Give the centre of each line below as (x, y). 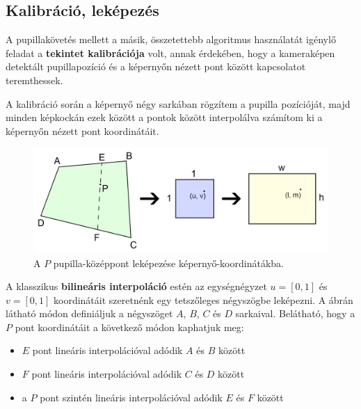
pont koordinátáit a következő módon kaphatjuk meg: (129, 327)
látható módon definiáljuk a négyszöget (89, 313)
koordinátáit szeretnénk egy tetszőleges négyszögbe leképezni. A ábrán (203, 299)
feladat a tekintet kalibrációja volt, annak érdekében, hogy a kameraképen (170, 53)
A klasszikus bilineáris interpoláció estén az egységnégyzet (136, 286)
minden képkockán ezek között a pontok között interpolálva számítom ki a (164, 117)
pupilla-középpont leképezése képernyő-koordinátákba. (168, 263)
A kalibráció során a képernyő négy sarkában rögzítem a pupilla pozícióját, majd (178, 103)
